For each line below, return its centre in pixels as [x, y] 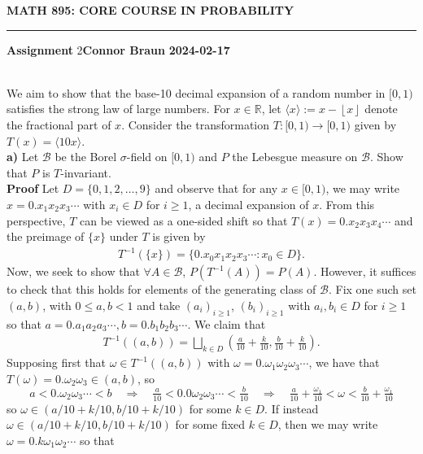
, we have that [344, 362]
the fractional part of [59, 124]
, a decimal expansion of [249, 204]
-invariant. [86, 172]
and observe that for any [216, 188]
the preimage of [46, 236]
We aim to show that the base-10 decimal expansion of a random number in [196, 92]
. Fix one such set [372, 289]
